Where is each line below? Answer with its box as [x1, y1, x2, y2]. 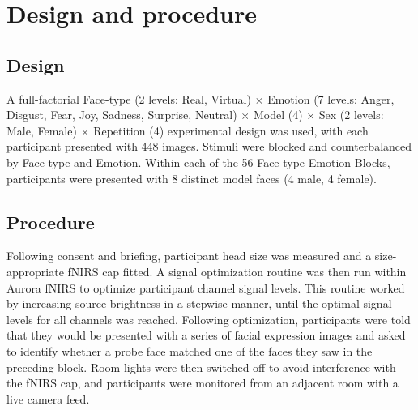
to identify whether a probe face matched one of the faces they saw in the [6, 342, 373, 359]
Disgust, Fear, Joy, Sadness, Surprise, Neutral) [6, 106, 237, 123]
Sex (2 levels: [318, 106, 384, 123]
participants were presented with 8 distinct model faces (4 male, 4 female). [6, 169, 377, 186]
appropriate [6, 263, 64, 280]
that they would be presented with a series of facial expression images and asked [6, 327, 406, 344]
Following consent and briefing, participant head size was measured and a [6, 247, 372, 264]
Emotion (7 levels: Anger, [267, 90, 395, 107]
